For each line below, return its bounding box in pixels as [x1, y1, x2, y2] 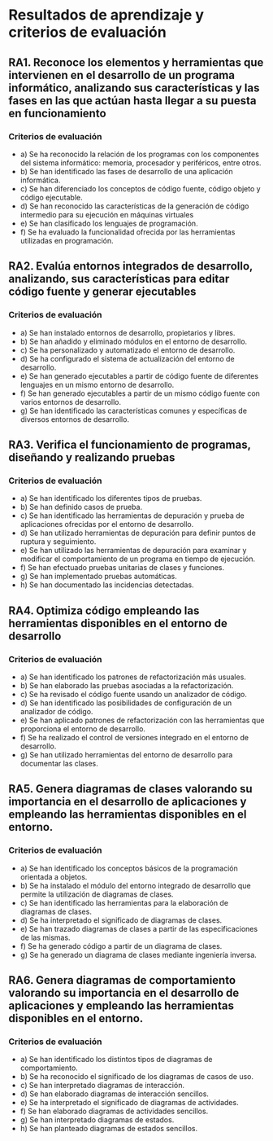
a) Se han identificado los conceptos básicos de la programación [19, 863, 238, 873]
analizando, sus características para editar [8, 272, 230, 286]
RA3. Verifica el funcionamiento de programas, [8, 437, 251, 451]
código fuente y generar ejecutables [8, 285, 197, 299]
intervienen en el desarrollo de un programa [8, 68, 236, 82]
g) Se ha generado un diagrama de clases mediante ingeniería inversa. [19, 950, 258, 959]
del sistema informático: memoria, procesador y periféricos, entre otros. [19, 157, 262, 168]
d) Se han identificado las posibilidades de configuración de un [19, 698, 232, 708]
